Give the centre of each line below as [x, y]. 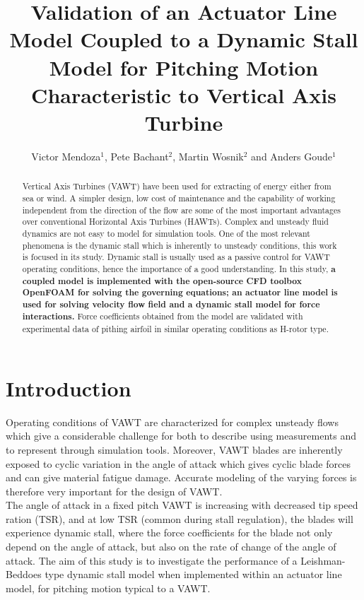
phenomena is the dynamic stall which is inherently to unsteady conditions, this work [180, 245]
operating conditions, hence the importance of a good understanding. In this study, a [179, 269]
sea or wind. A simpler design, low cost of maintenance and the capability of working [179, 198]
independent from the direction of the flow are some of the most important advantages [181, 210]
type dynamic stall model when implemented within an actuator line [193, 574]
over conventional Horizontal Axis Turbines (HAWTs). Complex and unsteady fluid [175, 222]
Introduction [69, 388]
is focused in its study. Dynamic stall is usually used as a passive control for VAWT [176, 257]
